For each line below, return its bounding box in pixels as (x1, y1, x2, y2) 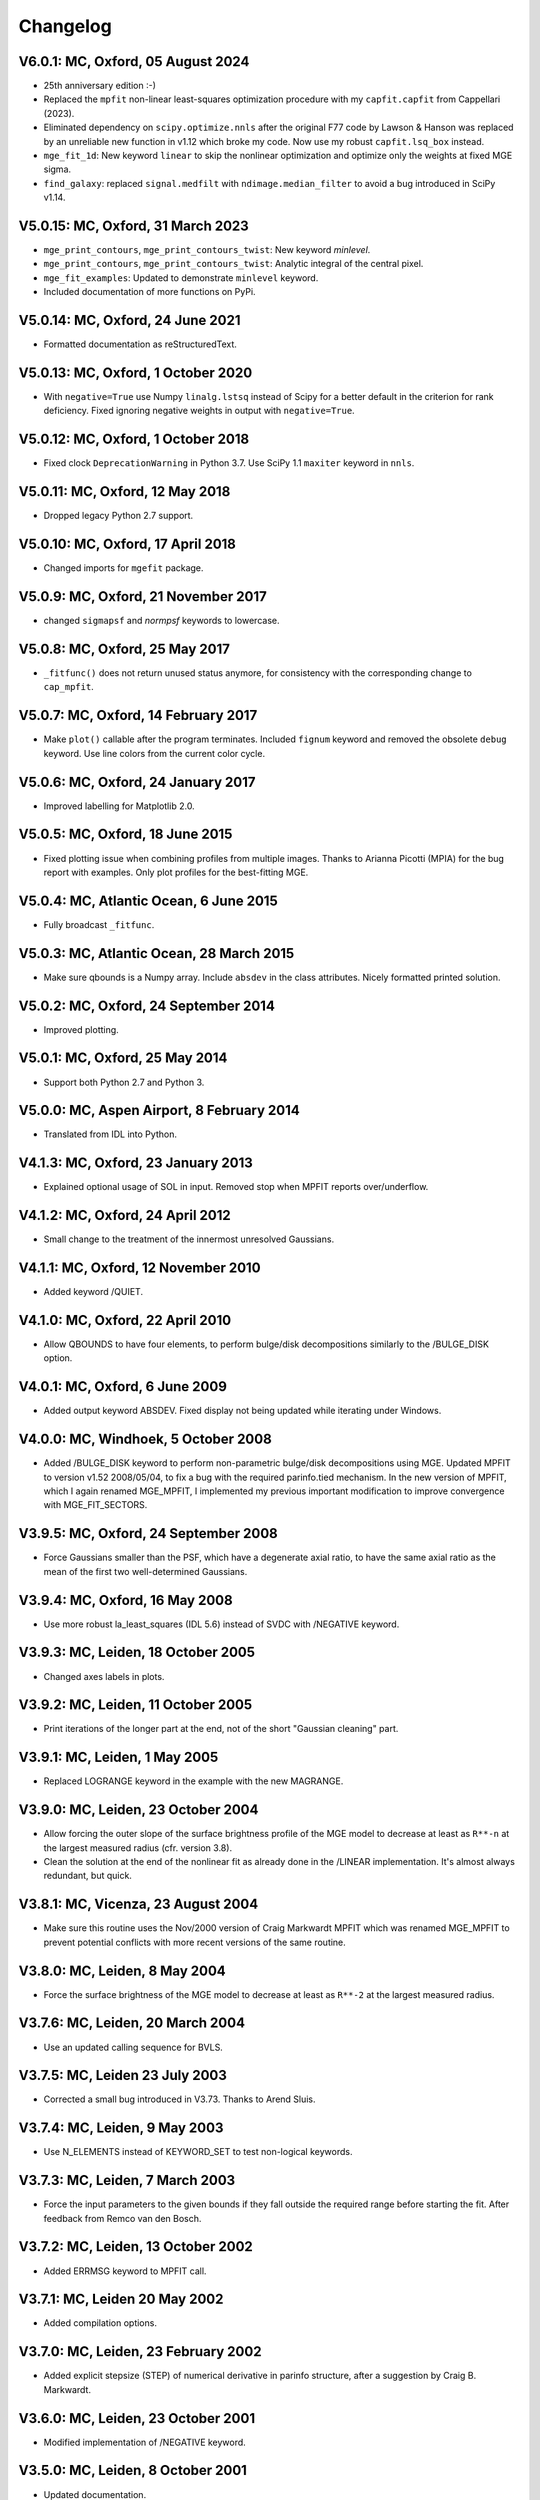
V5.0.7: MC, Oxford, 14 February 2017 (18, 707, 258, 724)
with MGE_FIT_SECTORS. (43, 1499, 148, 1511)
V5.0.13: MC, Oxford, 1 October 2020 (18, 364, 253, 381)
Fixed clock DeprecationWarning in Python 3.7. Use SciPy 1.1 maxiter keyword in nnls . (43, 457, 415, 469)
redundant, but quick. (43, 1870, 132, 1882)
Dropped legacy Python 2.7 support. (43, 510, 194, 522)
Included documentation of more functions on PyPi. (43, 286, 256, 298)
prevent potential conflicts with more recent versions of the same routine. (43, 1936, 347, 1948)
